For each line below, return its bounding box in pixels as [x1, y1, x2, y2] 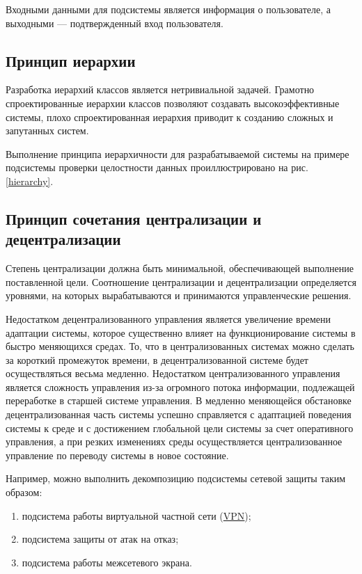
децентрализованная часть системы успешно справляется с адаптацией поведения [6, 407, 352, 422]
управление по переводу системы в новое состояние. [6, 447, 229, 462]
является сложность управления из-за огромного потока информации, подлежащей [6, 379, 355, 394]
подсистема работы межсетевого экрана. [22, 555, 192, 569]
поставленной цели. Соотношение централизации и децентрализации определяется [6, 274, 356, 289]
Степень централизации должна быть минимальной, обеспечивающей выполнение [6, 261, 354, 276]
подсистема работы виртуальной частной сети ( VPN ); [22, 508, 251, 523]
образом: [6, 485, 42, 500]
